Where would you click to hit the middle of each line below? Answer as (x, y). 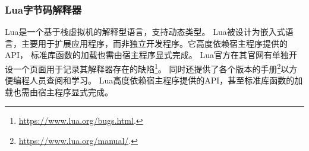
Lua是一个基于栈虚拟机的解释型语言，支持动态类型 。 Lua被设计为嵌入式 (145, 32)
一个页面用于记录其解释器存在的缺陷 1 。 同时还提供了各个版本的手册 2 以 (151, 68)
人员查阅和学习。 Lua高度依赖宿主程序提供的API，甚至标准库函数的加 (166, 80)
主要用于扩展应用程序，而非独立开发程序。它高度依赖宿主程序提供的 (154, 43)
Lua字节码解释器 (43, 9)
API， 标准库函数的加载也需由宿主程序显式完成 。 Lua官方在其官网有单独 (147, 55)
